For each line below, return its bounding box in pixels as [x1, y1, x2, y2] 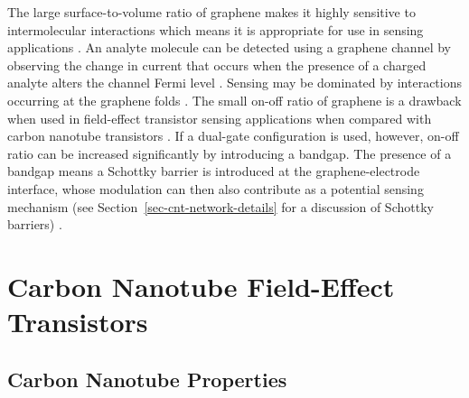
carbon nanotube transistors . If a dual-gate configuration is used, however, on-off [7, 126, 459, 145]
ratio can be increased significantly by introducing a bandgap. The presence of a [7, 143, 452, 162]
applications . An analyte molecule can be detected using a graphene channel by [7, 38, 451, 57]
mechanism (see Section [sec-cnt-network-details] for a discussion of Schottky [7, 197, 434, 216]
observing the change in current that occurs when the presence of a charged [7, 55, 427, 74]
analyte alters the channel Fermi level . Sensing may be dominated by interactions [7, 73, 462, 92]
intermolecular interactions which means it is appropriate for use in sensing [7, 20, 424, 39]
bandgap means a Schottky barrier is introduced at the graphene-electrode [7, 162, 420, 180]
